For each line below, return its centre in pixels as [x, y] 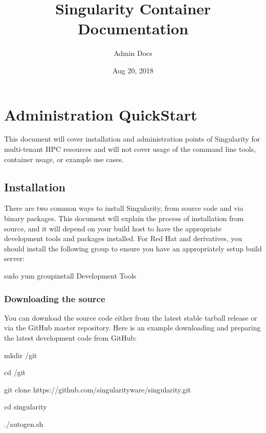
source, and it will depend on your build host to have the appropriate [113, 228]
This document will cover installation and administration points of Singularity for [132, 139]
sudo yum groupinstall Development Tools [70, 275]
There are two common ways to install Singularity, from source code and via [124, 208]
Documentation [133, 28]
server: [14, 258]
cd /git [15, 372]
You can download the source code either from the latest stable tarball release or [131, 317]
